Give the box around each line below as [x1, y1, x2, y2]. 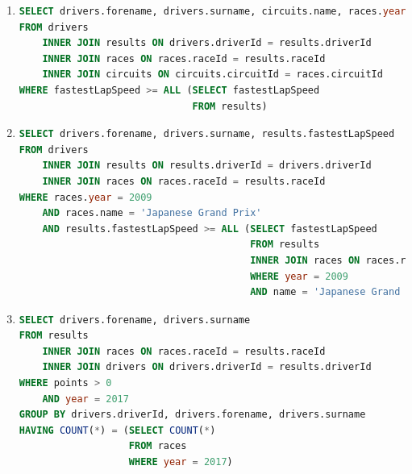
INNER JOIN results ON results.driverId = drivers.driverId [42, 160, 372, 172]
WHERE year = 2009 [250, 270, 348, 282]
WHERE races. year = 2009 [19, 191, 152, 203]
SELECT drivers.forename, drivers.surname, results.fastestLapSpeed [19, 128, 395, 140]
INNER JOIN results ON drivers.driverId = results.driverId [42, 37, 372, 49]
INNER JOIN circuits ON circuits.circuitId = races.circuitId [42, 69, 383, 81]
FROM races [128, 440, 187, 452]
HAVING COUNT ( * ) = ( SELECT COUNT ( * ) [19, 424, 216, 436]
